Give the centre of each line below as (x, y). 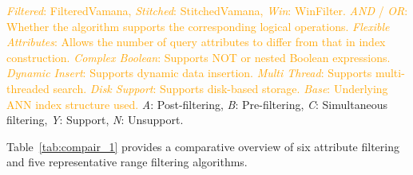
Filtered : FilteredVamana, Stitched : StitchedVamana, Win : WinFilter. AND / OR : (207, 10)
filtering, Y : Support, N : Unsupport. (95, 120)
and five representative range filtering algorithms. (127, 162)
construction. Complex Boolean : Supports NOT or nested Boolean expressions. (199, 57)
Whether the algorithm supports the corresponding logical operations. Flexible (198, 26)
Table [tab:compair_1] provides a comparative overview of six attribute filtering (203, 146)
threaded (28, 88)
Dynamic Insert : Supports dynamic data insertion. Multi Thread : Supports (189, 73)
